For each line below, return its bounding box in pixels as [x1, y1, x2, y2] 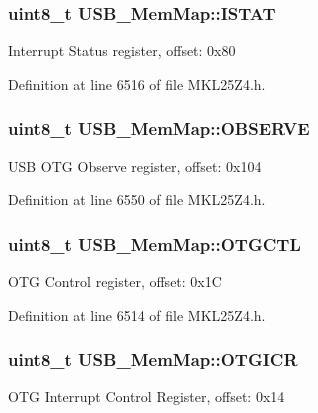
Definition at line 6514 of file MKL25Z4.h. [8, 304, 266, 325]
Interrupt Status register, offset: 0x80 [8, 40, 236, 61]
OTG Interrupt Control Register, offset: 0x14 [8, 386, 285, 407]
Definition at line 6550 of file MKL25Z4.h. [8, 189, 266, 210]
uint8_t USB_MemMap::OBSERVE [8, 116, 310, 141]
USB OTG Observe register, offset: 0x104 [8, 155, 262, 176]
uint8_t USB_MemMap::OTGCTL [8, 231, 301, 256]
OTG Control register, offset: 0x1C [8, 271, 222, 292]
